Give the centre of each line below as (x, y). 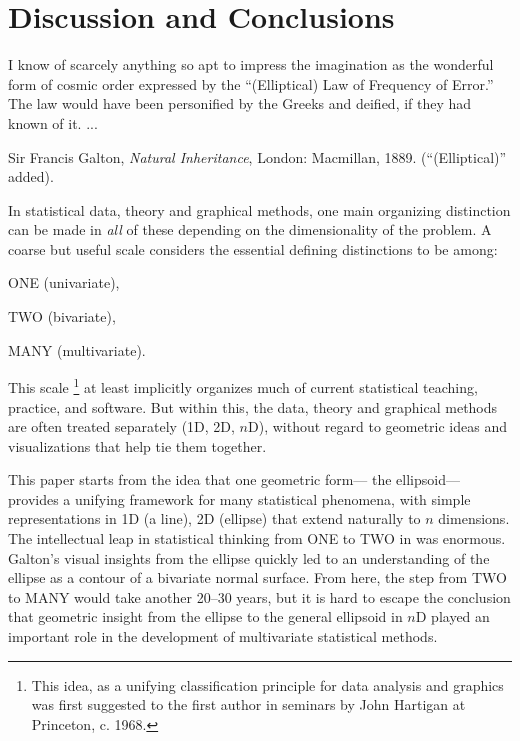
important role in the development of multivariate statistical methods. (223, 636)
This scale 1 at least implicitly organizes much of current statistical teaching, (243, 385)
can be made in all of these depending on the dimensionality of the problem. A (250, 229)
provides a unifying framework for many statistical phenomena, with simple (239, 498)
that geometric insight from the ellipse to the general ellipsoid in (205, 616)
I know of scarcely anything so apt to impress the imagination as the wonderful (251, 64)
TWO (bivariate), (62, 316)
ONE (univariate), (64, 282)
